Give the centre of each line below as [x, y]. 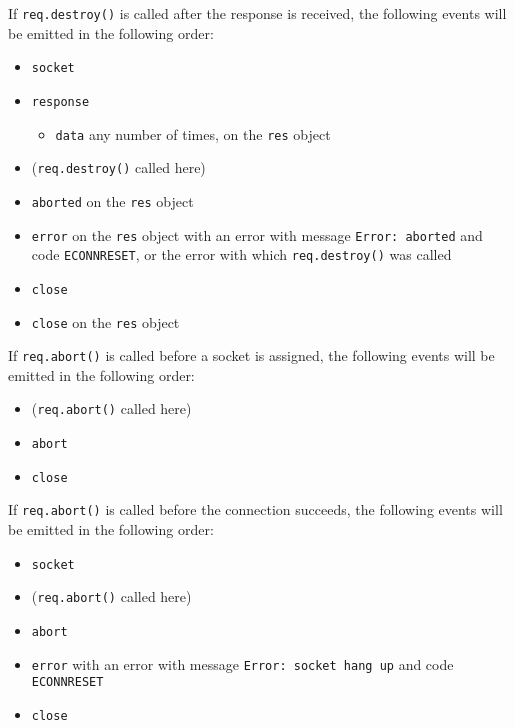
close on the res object [105, 321]
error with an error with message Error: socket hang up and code [242, 663]
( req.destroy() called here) [118, 167]
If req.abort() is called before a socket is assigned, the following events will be [251, 355]
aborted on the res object [112, 200]
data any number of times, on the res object [193, 133]
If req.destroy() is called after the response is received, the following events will [257, 13]
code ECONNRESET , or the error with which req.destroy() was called [241, 254]
